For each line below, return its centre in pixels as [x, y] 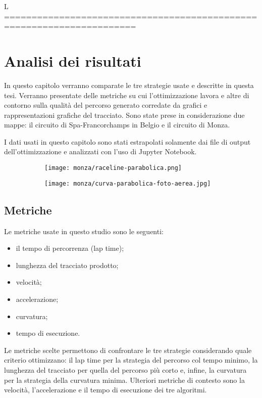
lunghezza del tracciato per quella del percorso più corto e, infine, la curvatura [125, 369]
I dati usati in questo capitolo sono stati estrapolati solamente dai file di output [127, 141]
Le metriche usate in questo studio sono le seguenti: [84, 231]
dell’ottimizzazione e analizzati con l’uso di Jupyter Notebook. [100, 151]
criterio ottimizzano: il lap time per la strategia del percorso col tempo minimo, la [131, 360]
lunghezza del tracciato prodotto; [67, 265]
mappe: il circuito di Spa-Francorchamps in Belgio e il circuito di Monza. [117, 125]
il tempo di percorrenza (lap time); [70, 248]
